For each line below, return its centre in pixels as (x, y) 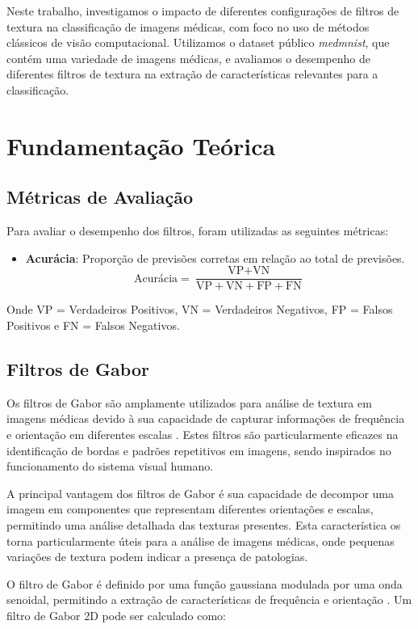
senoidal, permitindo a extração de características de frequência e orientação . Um (209, 599)
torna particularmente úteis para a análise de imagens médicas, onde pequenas (201, 540)
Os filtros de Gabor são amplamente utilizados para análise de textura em (189, 402)
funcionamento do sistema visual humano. (110, 466)
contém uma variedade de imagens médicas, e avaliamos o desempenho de (188, 58)
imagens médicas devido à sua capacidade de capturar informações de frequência (206, 418)
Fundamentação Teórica (141, 145)
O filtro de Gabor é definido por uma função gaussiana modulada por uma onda (205, 583)
